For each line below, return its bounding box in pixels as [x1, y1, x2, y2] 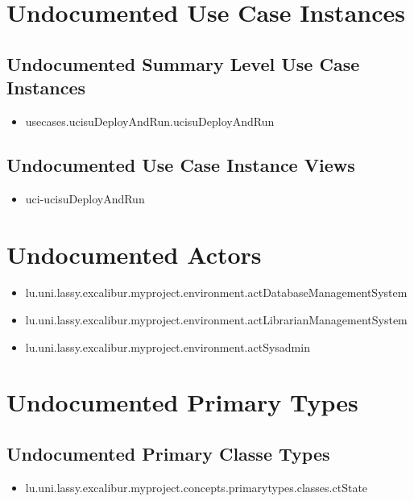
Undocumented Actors [6, 237, 262, 270]
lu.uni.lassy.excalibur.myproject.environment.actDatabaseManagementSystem [25, 284, 408, 301]
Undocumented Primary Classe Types [6, 441, 330, 466]
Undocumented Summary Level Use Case [6, 51, 360, 76]
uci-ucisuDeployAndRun [25, 190, 145, 207]
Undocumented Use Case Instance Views [6, 152, 355, 177]
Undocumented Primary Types [6, 386, 358, 419]
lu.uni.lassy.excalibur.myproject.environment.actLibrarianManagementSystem [25, 311, 408, 328]
